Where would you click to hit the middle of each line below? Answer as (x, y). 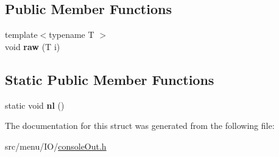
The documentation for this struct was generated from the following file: (140, 126)
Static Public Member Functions (110, 79)
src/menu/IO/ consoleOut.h (56, 146)
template (21, 35)
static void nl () (35, 105)
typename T (72, 35)
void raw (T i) (33, 46)
